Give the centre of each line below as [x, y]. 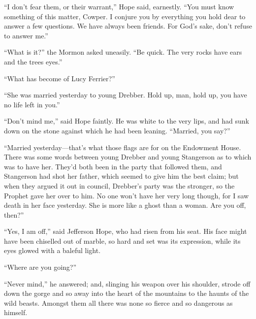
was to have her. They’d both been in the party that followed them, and [113, 166]
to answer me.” [26, 35]
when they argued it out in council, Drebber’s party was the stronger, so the [119, 185]
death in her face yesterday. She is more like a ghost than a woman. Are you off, [125, 205]
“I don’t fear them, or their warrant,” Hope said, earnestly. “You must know [119, 6]
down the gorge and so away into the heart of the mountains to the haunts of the [127, 293]
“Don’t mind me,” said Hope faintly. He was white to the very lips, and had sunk [127, 121]
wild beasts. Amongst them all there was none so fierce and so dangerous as [118, 303]
